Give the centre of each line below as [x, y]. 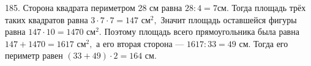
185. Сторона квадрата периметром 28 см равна [94, 7]
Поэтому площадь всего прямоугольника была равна [202, 31]
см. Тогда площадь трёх [261, 7]
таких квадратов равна [47, 19]
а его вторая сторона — [140, 43]
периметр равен [34, 55]
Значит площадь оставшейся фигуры [229, 19]
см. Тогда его [264, 43]
